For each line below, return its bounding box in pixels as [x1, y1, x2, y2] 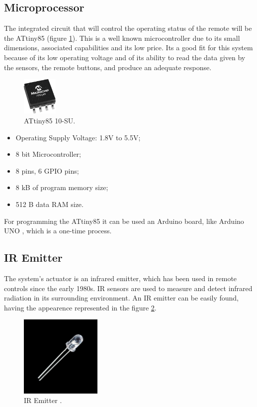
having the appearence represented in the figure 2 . [4, 302, 157, 312]
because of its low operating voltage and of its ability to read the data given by [4, 52, 246, 62]
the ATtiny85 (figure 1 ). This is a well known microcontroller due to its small [4, 32, 240, 43]
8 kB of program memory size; [15, 182, 108, 193]
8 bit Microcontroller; [15, 149, 81, 159]
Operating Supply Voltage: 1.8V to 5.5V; [15, 132, 141, 142]
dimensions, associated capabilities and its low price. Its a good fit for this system [4, 42, 253, 53]
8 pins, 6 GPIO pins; [15, 165, 79, 176]
